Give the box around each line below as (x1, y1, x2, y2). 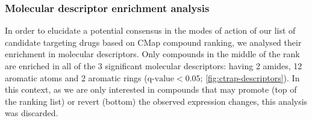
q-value (147, 74, 175, 83)
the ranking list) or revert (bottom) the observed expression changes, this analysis (5, 95, 308, 107)
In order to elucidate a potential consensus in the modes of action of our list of (5, 24, 296, 37)
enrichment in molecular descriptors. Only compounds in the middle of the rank (5, 48, 300, 60)
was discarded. (5, 107, 58, 119)
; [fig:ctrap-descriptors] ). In (200, 71, 300, 84)
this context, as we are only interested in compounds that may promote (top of (5, 83, 297, 96)
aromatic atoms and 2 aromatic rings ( (5, 71, 148, 84)
